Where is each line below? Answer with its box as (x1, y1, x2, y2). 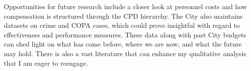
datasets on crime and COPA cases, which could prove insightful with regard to (4, 20, 240, 30)
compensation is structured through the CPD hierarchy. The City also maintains (4, 11, 243, 21)
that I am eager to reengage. (4, 58, 88, 68)
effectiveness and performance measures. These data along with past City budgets (4, 29, 247, 39)
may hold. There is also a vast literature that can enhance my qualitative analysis (4, 48, 246, 58)
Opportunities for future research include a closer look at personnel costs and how (4, 1, 247, 11)
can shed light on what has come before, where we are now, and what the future (4, 39, 242, 49)
